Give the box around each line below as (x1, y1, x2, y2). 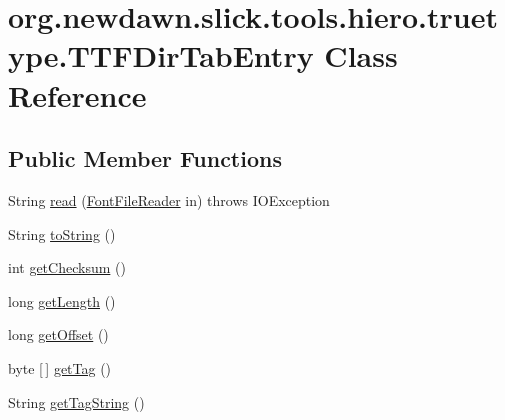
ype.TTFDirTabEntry (8, 35, 314, 76)
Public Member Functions (8, 143, 282, 174)
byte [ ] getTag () (8, 357, 112, 378)
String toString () (8, 223, 116, 244)
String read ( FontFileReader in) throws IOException (8, 189, 330, 210)
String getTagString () (8, 391, 145, 412)
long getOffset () (8, 324, 109, 345)
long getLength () (8, 290, 116, 311)
